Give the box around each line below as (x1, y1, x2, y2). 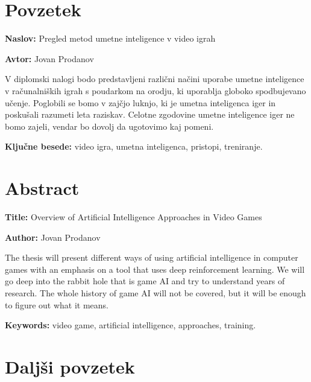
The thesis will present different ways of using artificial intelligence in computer (5, 251, 298, 264)
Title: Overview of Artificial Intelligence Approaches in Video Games (5, 211, 262, 223)
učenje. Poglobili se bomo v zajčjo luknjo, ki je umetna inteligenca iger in (5, 96, 276, 109)
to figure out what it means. (5, 298, 109, 311)
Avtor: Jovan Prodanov (5, 52, 94, 65)
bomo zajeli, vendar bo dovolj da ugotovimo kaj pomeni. (5, 119, 214, 132)
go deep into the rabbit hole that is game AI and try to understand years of (5, 275, 285, 287)
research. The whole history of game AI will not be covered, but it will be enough (5, 286, 306, 299)
